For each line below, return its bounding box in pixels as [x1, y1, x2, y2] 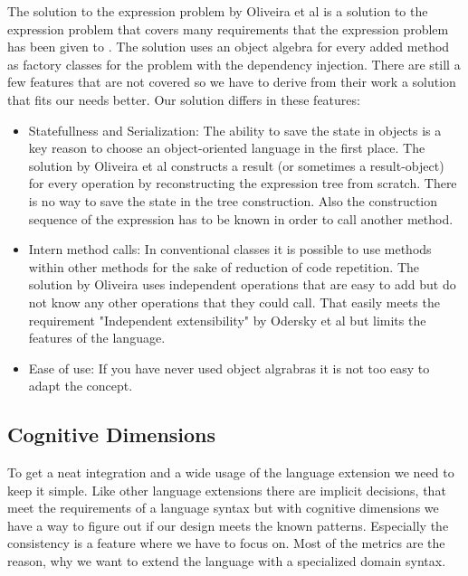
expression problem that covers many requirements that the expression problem [7, 19, 449, 38]
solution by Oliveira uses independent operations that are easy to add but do [28, 275, 456, 294]
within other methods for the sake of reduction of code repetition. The [28, 257, 420, 276]
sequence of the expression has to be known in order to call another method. [28, 209, 454, 228]
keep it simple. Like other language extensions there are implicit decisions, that [7, 480, 446, 499]
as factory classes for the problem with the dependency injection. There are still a [7, 54, 461, 73]
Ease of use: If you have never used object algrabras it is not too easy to [28, 358, 430, 377]
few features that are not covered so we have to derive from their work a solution [7, 72, 456, 91]
